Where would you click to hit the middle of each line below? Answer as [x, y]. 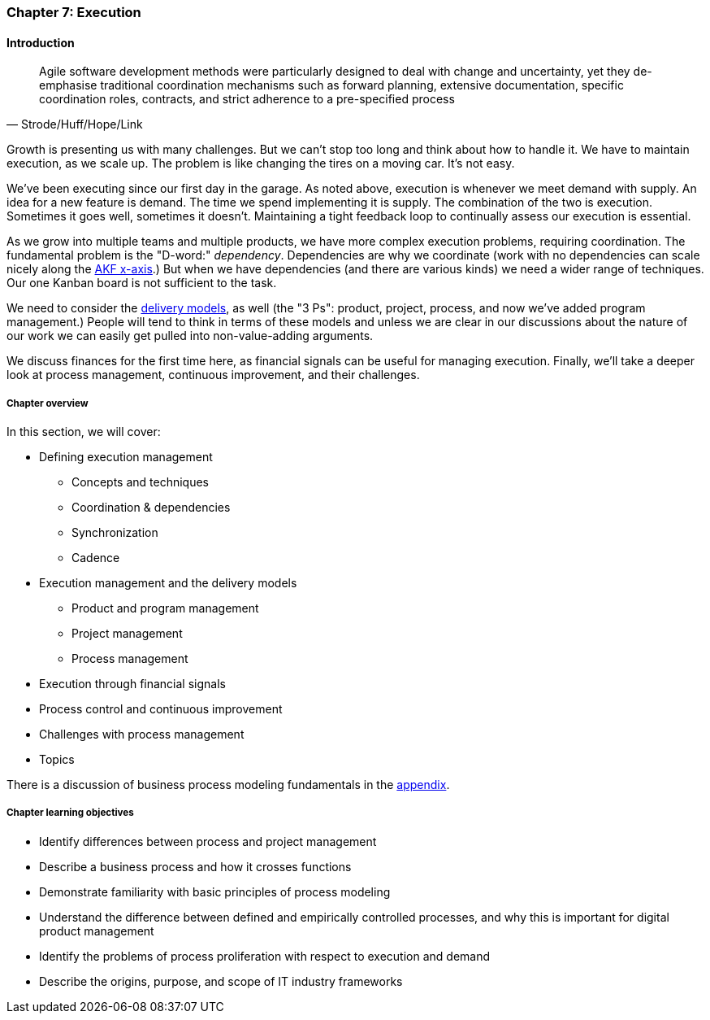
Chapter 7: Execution [74, 12]
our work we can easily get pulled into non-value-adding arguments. [190, 336]
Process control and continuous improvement [161, 709]
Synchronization [115, 532]
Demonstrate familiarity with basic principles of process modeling [215, 891]
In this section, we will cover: [84, 432]
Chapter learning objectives [70, 813]
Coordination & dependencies [151, 507]
